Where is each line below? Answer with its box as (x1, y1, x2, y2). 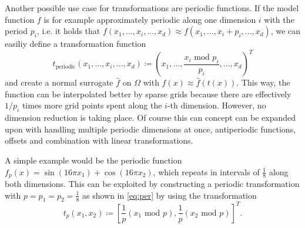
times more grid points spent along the (22, 99, 162, 111)
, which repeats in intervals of (153, 165, 260, 178)
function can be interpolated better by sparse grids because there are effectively (5, 87, 291, 100)
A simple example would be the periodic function (5, 154, 182, 166)
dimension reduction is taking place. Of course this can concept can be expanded (5, 111, 296, 124)
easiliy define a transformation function (5, 38, 146, 50)
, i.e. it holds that (36, 25, 100, 37)
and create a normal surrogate (5, 76, 113, 89)
